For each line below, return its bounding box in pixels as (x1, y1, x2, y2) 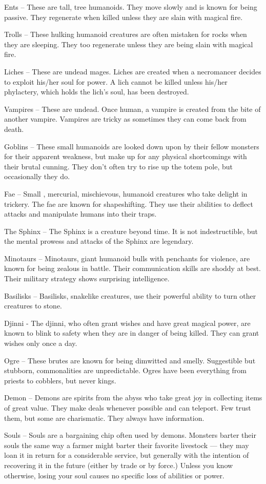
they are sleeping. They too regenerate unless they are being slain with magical (4, 38, 253, 49)
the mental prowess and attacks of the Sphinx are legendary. (4, 236, 194, 246)
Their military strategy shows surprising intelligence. (4, 273, 170, 284)
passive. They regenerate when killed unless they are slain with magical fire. (4, 11, 243, 22)
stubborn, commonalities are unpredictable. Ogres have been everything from (4, 365, 247, 376)
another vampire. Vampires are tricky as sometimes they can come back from (4, 113, 247, 124)
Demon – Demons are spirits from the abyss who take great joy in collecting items (4, 392, 262, 403)
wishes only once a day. (4, 338, 77, 349)
